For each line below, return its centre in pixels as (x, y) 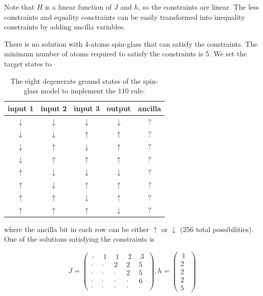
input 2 (53, 108)
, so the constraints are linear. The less (199, 7)
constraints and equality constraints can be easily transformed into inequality (125, 17)
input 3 (86, 108)
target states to (28, 63)
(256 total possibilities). (217, 229)
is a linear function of (78, 7)
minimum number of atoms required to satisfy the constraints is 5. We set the (126, 54)
